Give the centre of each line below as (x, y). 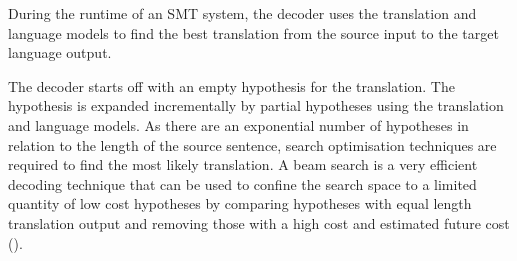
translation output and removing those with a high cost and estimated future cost (259, 222)
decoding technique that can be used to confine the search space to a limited (242, 183)
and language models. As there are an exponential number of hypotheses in (238, 124)
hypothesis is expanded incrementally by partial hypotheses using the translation (256, 105)
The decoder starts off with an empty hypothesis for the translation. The (231, 85)
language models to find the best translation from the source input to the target (253, 32)
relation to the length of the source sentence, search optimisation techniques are (252, 144)
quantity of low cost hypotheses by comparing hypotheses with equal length (240, 203)
